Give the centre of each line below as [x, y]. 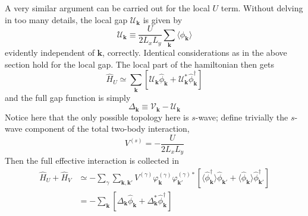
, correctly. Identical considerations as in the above [195, 52]
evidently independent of [50, 52]
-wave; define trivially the [242, 117]
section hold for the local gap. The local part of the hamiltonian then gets [139, 64]
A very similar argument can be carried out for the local [107, 8]
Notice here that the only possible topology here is [97, 117]
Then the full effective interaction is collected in [92, 161]
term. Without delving [262, 8]
